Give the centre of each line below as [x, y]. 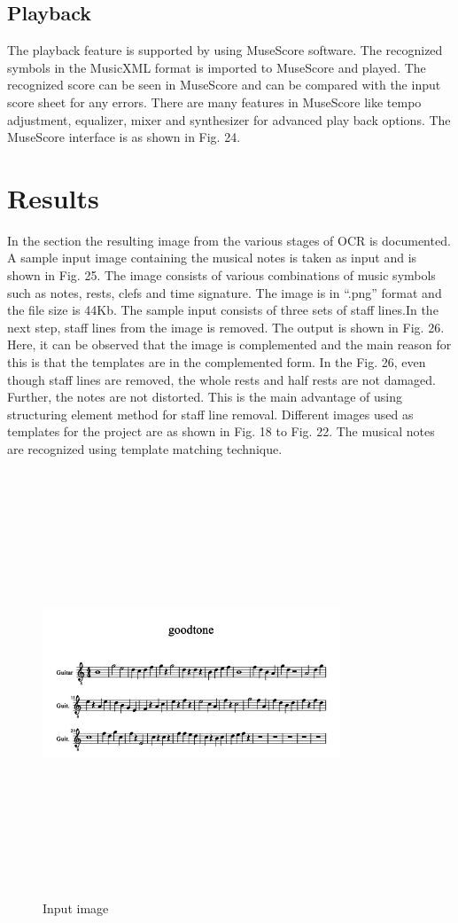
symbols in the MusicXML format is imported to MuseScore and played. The [217, 67]
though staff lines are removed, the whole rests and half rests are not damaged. [222, 379]
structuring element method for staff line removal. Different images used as [210, 414]
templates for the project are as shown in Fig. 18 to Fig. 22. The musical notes [221, 431]
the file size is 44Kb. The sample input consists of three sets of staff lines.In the [223, 310]
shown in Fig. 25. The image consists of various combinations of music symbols [221, 275]
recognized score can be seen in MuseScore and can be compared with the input [224, 85]
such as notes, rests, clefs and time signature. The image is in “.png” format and [225, 292]
